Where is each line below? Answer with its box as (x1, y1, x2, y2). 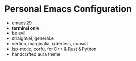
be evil (11, 30, 26, 36)
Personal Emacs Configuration (4, 3, 132, 15)
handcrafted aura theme (11, 51, 61, 57)
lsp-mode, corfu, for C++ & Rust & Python (11, 46, 97, 52)
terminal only (11, 25, 40, 30)
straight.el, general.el (11, 35, 55, 41)
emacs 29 (11, 20, 32, 26)
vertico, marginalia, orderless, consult (11, 40, 88, 46)
